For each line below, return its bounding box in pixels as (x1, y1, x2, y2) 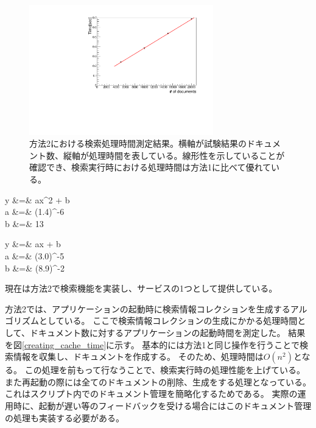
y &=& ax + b (5, 237, 61, 250)
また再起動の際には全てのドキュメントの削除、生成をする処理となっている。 (5, 375, 311, 388)
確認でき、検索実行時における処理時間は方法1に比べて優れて (29, 161, 272, 174)
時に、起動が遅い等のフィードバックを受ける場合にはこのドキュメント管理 (13, 399, 312, 412)
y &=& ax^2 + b (5, 193, 70, 206)
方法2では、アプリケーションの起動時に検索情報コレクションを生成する (5, 302, 290, 315)
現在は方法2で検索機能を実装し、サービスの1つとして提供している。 (5, 282, 278, 295)
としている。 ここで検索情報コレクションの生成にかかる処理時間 (38, 314, 298, 327)
